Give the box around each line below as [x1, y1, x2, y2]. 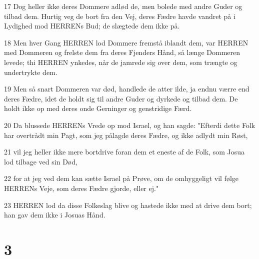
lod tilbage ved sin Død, [4, 156, 77, 166]
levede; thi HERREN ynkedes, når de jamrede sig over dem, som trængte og [4, 56, 237, 67]
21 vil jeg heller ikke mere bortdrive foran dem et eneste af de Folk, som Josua [4, 146, 245, 157]
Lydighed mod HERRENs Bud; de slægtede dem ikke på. [4, 20, 180, 31]
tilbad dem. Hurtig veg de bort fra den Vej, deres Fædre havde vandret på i [4, 10, 235, 21]
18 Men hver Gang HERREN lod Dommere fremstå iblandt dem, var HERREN [4, 37, 248, 47]
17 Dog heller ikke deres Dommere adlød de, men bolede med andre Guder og [4, 1, 242, 11]
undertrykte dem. [4, 66, 57, 77]
